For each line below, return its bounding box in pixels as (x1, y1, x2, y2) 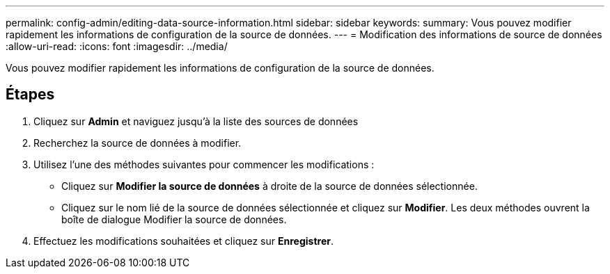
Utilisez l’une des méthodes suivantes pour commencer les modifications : (33, 158, 375, 170)
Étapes (6, 86, 55, 104)
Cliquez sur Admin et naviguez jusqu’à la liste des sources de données (33, 115, 359, 127)
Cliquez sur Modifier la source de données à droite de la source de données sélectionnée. (61, 179, 478, 192)
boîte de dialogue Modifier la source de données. (61, 213, 287, 225)
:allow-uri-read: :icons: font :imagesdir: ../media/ (6, 40, 228, 52)
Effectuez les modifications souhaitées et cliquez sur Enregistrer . (33, 234, 334, 247)
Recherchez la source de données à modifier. (33, 136, 242, 149)
